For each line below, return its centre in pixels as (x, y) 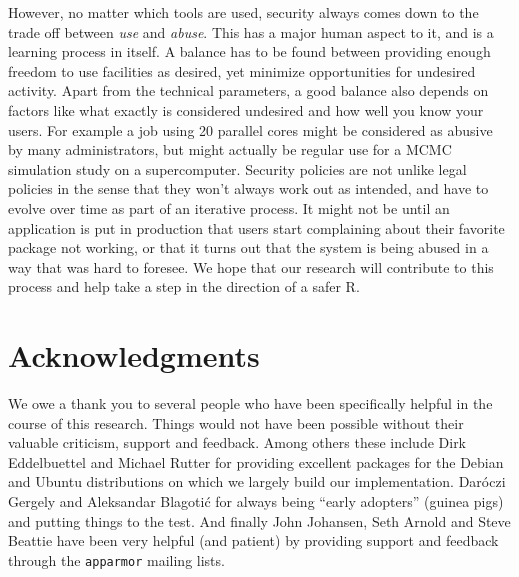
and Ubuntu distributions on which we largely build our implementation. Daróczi (257, 481)
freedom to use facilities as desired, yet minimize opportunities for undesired (242, 70)
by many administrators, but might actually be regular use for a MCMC (230, 149)
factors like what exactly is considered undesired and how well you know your (246, 109)
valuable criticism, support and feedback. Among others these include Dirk (237, 442)
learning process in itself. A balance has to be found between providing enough (249, 51)
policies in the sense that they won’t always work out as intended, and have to (248, 188)
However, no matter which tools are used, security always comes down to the (243, 12)
